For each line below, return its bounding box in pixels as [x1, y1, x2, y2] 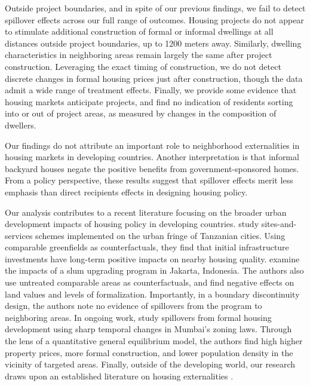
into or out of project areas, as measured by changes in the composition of [5, 107, 277, 120]
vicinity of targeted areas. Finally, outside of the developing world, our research [5, 358, 296, 370]
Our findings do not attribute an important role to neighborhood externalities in [5, 139, 300, 151]
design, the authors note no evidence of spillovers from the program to [5, 299, 262, 312]
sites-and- [261, 217, 297, 230]
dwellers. [5, 118, 36, 131]
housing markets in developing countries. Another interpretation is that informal [5, 151, 299, 163]
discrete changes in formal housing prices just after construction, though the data [5, 72, 303, 84]
